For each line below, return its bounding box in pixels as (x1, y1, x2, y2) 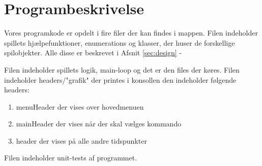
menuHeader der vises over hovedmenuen (16, 101, 144, 112)
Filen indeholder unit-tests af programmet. (4, 152, 137, 163)
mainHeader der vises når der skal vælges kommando (16, 118, 182, 129)
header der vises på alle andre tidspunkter (16, 135, 147, 146)
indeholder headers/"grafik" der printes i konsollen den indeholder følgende (4, 74, 237, 85)
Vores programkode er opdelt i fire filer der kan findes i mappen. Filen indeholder (4, 27, 258, 38)
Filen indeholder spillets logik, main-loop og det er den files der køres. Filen (4, 64, 240, 75)
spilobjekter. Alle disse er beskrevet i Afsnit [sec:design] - (4, 47, 182, 58)
